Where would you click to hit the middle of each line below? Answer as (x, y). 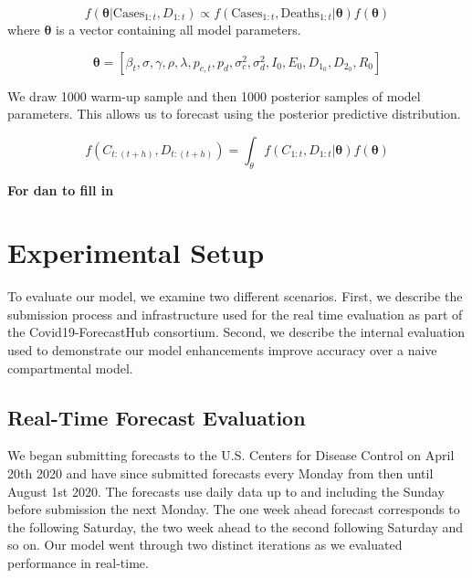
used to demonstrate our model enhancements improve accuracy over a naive (222, 350)
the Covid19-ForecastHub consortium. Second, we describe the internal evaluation (236, 332)
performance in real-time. (78, 563)
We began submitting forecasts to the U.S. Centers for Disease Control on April (231, 455)
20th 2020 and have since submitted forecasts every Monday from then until (220, 473)
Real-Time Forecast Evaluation (157, 417)
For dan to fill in (61, 189)
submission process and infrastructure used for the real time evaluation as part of (235, 314)
